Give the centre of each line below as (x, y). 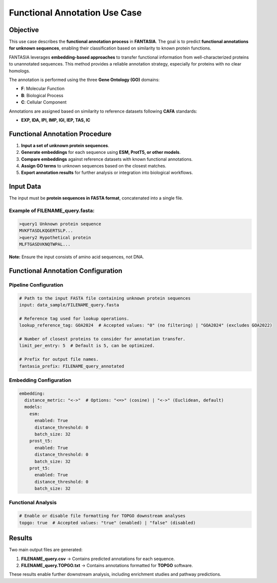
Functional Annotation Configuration (66, 271)
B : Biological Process (42, 95)
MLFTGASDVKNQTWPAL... (45, 244)
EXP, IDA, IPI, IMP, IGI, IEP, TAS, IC (56, 120)
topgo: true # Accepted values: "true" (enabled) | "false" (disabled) (107, 523)
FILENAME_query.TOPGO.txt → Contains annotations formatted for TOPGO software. (107, 565)
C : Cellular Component (44, 102)
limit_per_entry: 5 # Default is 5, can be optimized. (87, 346)
